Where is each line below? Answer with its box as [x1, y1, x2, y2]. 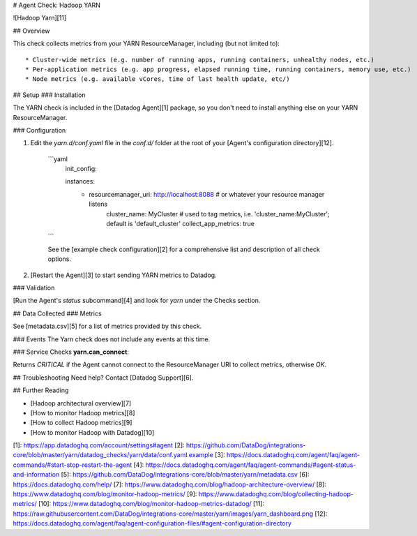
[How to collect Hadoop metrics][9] [30, 419, 132, 427]
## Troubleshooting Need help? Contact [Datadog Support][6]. [13, 373, 194, 382]
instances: [65, 177, 96, 186]
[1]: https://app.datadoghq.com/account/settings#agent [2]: [13, 441, 185, 449]
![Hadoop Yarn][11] [13, 14, 67, 22]
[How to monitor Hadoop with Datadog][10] [30, 428, 155, 436]
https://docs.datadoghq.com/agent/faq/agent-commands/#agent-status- [145, 461, 356, 469]
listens [89, 200, 108, 209]
